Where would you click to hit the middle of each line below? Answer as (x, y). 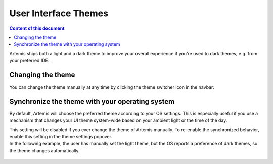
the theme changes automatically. (45, 150)
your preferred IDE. (29, 61)
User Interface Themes (59, 13)
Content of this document (37, 28)
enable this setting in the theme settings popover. (61, 137)
